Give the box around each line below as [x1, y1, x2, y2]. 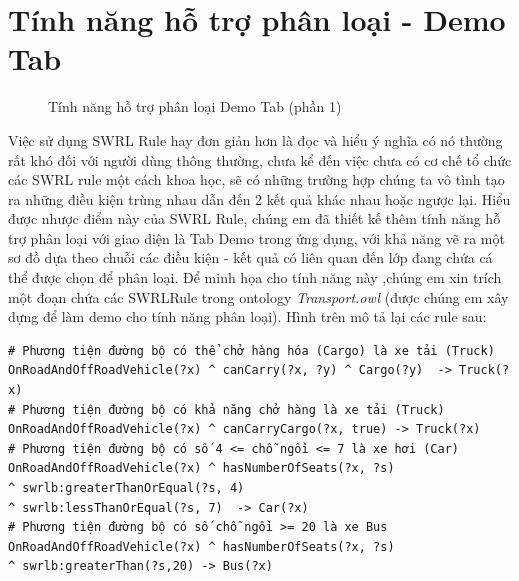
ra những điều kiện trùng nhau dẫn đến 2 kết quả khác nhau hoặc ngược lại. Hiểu [8, 188, 511, 209]
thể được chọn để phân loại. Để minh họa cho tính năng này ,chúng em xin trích [8, 267, 502, 288]
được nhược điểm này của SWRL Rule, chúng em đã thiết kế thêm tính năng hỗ [8, 208, 501, 229]
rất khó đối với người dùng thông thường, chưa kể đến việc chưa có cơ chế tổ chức [8, 149, 512, 170]
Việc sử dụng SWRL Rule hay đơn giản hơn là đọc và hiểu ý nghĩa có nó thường [8, 129, 503, 150]
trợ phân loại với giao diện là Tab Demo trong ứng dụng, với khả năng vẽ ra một [8, 227, 505, 248]
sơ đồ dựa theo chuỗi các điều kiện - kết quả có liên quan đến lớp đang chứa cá [8, 247, 493, 268]
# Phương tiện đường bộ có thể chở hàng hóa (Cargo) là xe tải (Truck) [8, 343, 495, 358]
